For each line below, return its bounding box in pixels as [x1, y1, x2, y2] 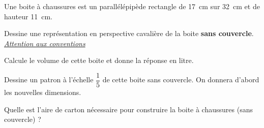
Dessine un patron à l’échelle [4, 74, 94, 85]
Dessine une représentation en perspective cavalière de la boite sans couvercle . [4, 28, 254, 39]
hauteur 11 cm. [4, 11, 52, 21]
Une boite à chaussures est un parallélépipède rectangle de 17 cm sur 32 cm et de [4, 1, 260, 11]
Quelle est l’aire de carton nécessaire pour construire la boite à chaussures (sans [4, 104, 253, 114]
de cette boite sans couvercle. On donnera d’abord [102, 74, 259, 85]
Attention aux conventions [4, 38, 85, 48]
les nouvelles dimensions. [4, 87, 81, 98]
